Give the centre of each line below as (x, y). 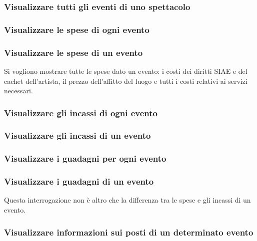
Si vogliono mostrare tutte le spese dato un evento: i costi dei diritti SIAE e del (126, 71)
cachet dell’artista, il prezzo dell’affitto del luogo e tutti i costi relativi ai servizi (126, 81)
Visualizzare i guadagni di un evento (79, 181)
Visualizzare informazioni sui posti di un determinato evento (129, 232)
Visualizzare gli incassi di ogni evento (81, 113)
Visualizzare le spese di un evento (73, 52)
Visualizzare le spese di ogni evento (77, 29)
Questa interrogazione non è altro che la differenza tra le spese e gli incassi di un (127, 200)
